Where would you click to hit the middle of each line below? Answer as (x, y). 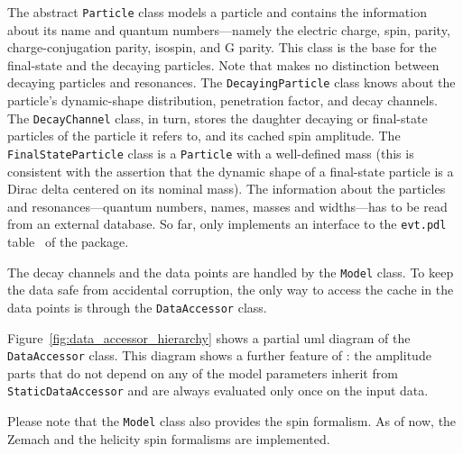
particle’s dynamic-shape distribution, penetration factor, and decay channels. (222, 100)
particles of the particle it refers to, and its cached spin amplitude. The (204, 136)
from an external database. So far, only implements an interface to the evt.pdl (227, 224)
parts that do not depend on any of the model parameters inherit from (203, 372)
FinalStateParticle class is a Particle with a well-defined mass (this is (211, 153)
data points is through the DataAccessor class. (137, 307)
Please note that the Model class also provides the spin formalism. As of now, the (232, 421)
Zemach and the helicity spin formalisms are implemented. (169, 438)
